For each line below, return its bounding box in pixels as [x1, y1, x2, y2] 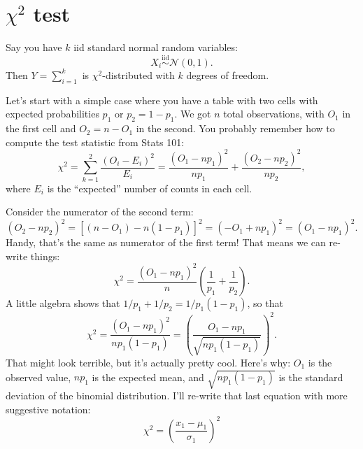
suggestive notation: [6, 401, 91, 416]
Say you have [6, 40, 62, 55]
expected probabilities [6, 106, 99, 121]
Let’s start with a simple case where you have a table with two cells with [6, 92, 318, 107]
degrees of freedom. [186, 67, 269, 82]
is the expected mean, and [92, 369, 204, 384]
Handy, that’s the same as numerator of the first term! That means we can [6, 235, 326, 250]
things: [30, 248, 60, 263]
